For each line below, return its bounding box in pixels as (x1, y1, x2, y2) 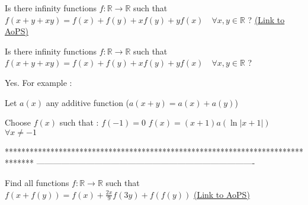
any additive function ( (46, 96, 130, 108)
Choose (5, 116, 31, 129)
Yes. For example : (5, 76, 72, 88)
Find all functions (5, 176, 69, 188)
